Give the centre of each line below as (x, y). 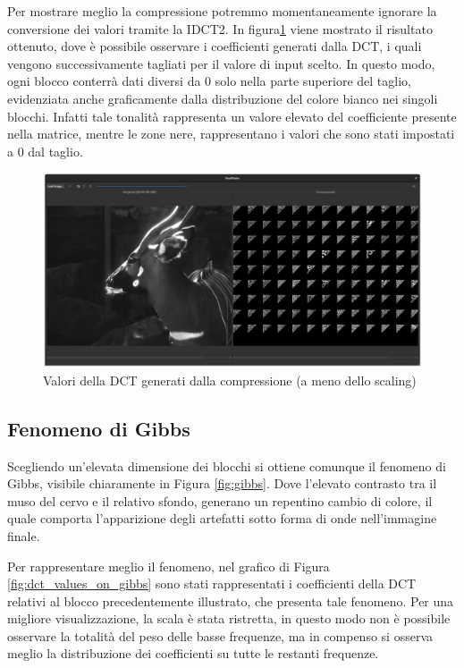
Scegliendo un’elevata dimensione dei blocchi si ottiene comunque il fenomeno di (227, 465)
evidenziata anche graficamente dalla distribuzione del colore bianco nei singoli (223, 98)
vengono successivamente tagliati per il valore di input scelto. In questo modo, (221, 63)
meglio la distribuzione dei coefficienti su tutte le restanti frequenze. (193, 653)
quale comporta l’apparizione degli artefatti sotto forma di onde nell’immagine (222, 518)
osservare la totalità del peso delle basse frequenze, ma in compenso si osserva (220, 635)
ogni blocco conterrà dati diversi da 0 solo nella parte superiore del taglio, (209, 81)
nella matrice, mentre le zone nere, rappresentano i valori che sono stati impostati (231, 134)
